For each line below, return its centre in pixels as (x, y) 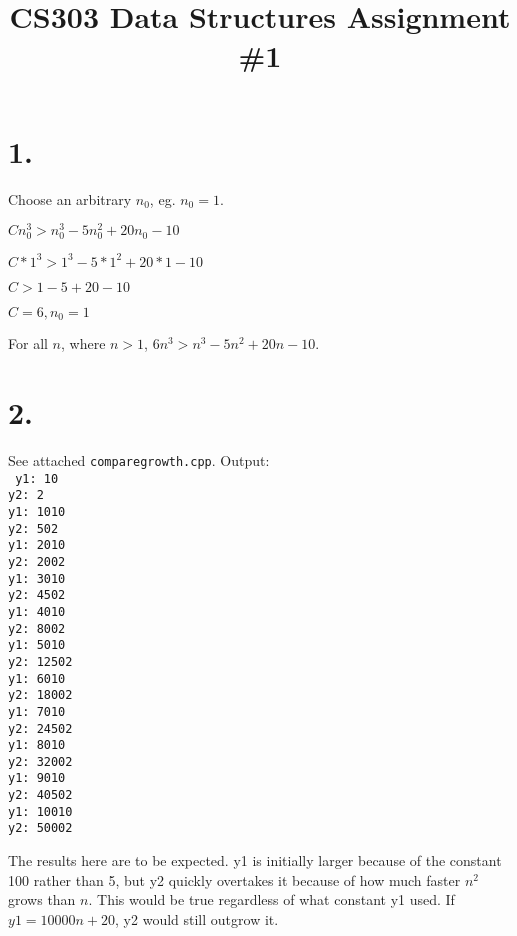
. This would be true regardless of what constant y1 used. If (271, 899)
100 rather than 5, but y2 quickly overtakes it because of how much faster (234, 879)
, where (83, 343)
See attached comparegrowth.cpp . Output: (139, 460)
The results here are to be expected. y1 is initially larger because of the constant (255, 860)
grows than (42, 899)
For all (28, 343)
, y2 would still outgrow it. (197, 918)
